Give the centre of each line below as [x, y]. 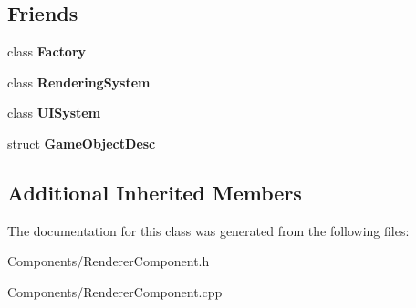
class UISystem [54, 113]
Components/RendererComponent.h [109, 261]
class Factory [47, 51]
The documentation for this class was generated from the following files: [208, 230]
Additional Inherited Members [155, 192]
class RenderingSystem [79, 82]
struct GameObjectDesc [82, 143]
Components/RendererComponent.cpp [115, 291]
